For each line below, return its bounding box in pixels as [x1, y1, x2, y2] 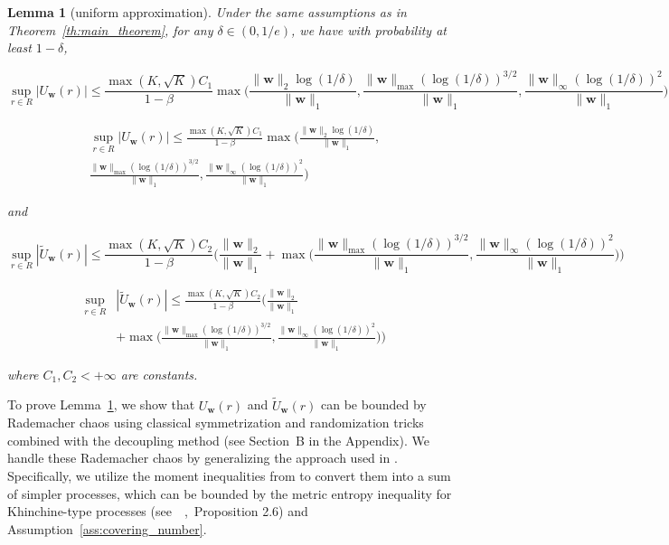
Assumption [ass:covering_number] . [7, 519, 207, 538]
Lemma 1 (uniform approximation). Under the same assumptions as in [7, 3, 407, 21]
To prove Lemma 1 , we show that [7, 395, 195, 414]
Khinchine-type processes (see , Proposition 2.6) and [7, 502, 308, 521]
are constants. [120, 364, 198, 383]
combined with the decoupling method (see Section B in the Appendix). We [7, 430, 429, 449]
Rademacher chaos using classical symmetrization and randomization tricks [7, 413, 424, 432]
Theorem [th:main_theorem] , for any [7, 20, 213, 39]
